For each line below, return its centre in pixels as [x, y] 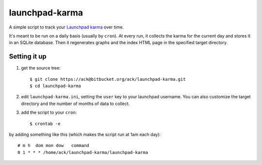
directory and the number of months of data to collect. [75, 104]
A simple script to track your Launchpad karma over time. [66, 27]
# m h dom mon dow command [54, 146]
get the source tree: [41, 68]
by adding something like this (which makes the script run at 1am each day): [85, 134]
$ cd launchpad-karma [55, 86]
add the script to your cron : [49, 112]
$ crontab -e [45, 124]
